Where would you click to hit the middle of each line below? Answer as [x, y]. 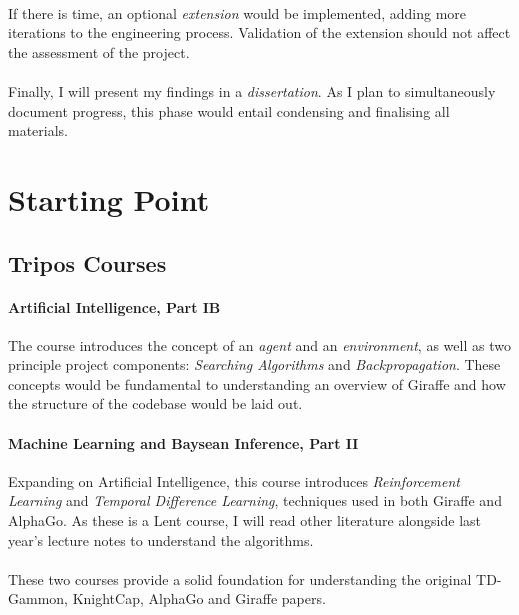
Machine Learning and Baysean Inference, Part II [183, 442]
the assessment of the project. [99, 51]
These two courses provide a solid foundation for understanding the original [240, 578]
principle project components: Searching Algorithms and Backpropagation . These [254, 364]
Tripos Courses [87, 262]
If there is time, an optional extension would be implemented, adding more [237, 12]
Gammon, [38, 598]
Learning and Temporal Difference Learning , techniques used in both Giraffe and [255, 500]
